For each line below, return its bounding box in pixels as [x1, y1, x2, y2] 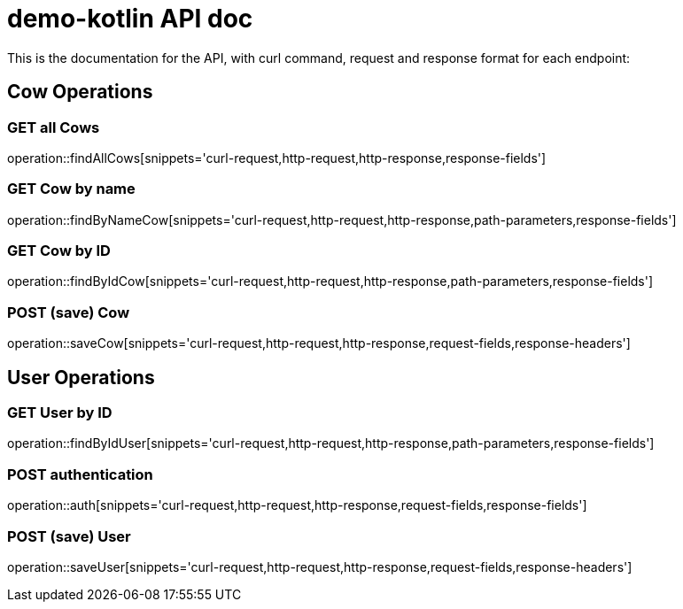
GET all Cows [7, 118, 100, 136]
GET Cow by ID [7, 242, 111, 260]
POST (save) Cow [7, 303, 130, 321]
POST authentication [7, 465, 153, 483]
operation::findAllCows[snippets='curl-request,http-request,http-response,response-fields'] [7, 150, 547, 166]
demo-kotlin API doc [7, 4, 253, 34]
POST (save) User [7, 527, 131, 545]
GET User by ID [7, 404, 113, 422]
